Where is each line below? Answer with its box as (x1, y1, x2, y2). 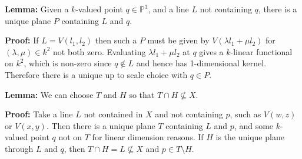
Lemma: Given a (5, 3, 69, 15)
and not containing (155, 108, 223, 120)
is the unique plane (215, 131, 284, 143)
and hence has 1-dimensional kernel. (136, 57, 267, 69)
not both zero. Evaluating (53, 45, 146, 57)
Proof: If (5, 34, 39, 46)
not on (58, 131, 82, 143)
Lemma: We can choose (5, 88, 94, 100)
